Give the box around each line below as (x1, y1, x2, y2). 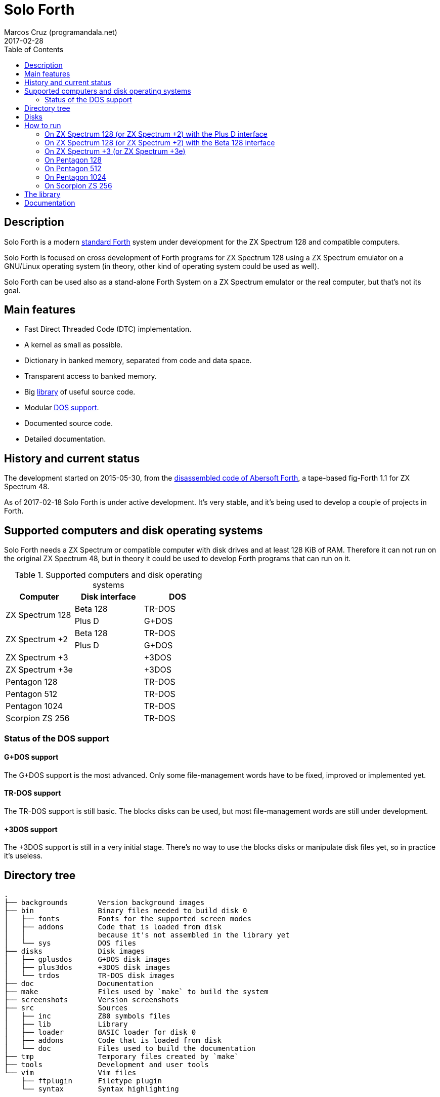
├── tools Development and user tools (4, 1061, 209, 1069)
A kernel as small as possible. (24, 340, 123, 349)
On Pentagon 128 (45, 155, 102, 164)
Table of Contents (4, 45, 64, 54)
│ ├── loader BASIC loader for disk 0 (4, 1028, 196, 1036)
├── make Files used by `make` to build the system (4, 988, 269, 996)
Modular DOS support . (24, 403, 99, 412)
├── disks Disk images (4, 947, 145, 955)
